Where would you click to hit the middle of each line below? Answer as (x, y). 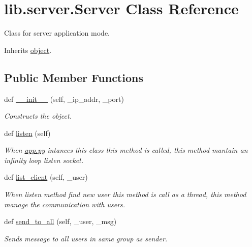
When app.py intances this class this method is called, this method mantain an (126, 150)
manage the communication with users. (65, 204)
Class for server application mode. (57, 33)
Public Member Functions (74, 77)
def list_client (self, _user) (46, 177)
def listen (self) (27, 133)
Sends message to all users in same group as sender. (86, 238)
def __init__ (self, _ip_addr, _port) (64, 99)
